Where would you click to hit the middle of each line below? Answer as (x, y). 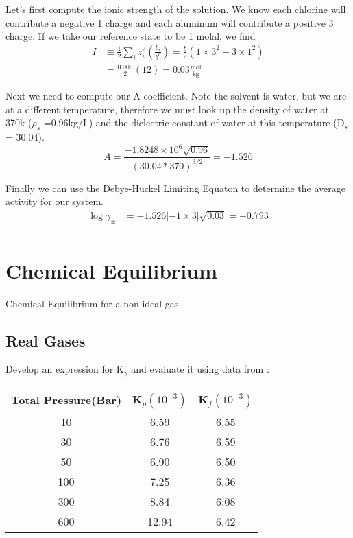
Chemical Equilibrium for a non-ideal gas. (94, 303)
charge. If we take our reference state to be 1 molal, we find (131, 36)
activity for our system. (54, 201)
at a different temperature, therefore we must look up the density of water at (167, 109)
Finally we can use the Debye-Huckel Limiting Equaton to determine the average (175, 188)
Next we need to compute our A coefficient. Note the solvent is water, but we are (176, 96)
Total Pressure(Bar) (66, 400)
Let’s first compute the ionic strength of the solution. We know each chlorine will (176, 9)
